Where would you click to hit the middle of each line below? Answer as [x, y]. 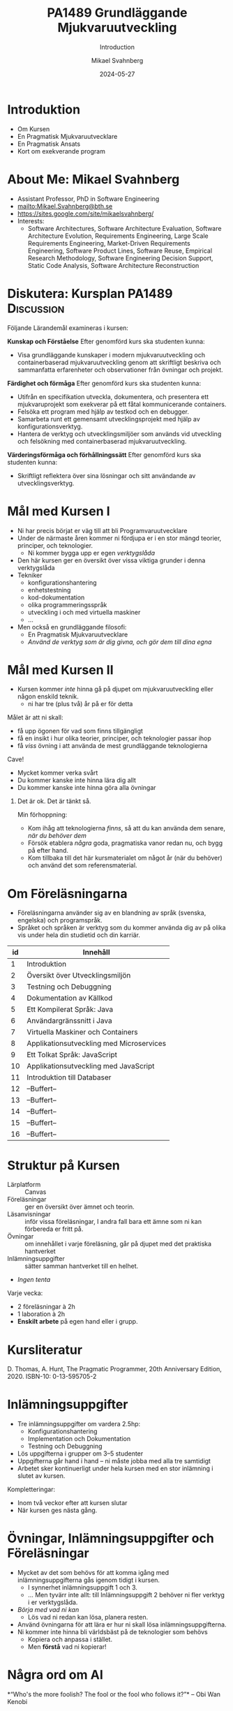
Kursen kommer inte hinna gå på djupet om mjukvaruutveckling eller [115, 689]
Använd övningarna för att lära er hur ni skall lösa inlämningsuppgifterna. [122, 1624]
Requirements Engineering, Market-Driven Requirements [109, 243]
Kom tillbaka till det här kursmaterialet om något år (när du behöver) [125, 858]
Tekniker [30, 575]
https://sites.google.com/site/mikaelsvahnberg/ [85, 214]
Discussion [36, 308]
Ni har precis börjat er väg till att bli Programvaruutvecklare [102, 530]
